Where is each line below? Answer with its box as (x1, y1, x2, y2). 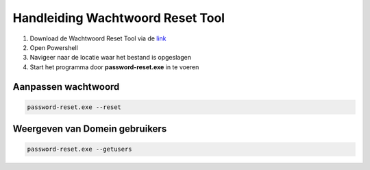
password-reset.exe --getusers (27, 145, 133, 154)
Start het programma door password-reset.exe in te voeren (29, 62, 199, 71)
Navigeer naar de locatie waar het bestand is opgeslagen (29, 53, 192, 62)
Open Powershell (29, 43, 78, 51)
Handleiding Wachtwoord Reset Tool (12, 10, 225, 25)
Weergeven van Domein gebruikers (12, 123, 167, 135)
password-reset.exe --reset (27, 103, 121, 111)
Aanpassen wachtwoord (12, 81, 120, 93)
